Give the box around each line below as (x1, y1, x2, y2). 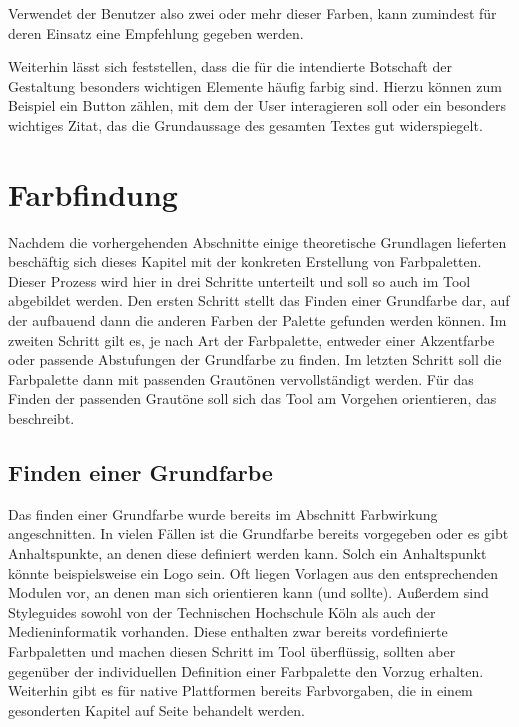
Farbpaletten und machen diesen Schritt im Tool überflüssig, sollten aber (8, 640, 456, 661)
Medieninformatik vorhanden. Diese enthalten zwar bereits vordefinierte (8, 621, 448, 642)
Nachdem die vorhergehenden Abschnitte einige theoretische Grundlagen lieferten (8, 231, 507, 252)
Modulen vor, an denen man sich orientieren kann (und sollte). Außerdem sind (8, 582, 489, 603)
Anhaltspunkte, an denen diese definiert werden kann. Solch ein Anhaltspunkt (8, 543, 487, 564)
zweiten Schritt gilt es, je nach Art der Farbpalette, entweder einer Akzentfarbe (8, 329, 495, 350)
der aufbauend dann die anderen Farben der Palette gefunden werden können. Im (8, 310, 507, 331)
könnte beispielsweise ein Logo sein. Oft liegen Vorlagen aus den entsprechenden (8, 562, 498, 583)
